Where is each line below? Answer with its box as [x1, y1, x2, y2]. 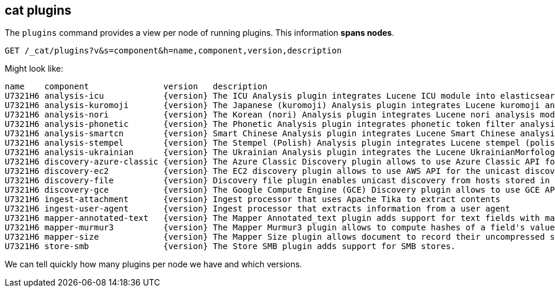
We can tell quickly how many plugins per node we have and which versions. [5, 259, 302, 270]
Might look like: [5, 63, 63, 74]
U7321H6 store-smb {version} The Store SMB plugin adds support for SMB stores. [5, 241, 456, 251]
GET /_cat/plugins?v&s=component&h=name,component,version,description [5, 46, 342, 56]
